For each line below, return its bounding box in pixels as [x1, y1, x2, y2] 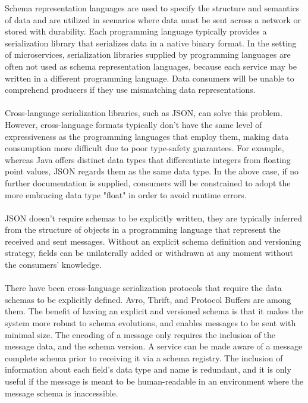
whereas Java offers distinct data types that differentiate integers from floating [5, 153, 291, 165]
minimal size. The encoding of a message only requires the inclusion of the [5, 328, 276, 340]
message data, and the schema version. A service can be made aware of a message [5, 340, 303, 352]
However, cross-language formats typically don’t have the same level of [5, 118, 262, 130]
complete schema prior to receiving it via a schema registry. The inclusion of [5, 351, 283, 364]
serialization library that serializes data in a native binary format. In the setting [5, 36, 297, 49]
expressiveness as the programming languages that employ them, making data [5, 130, 289, 142]
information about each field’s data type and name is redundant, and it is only [5, 363, 291, 376]
